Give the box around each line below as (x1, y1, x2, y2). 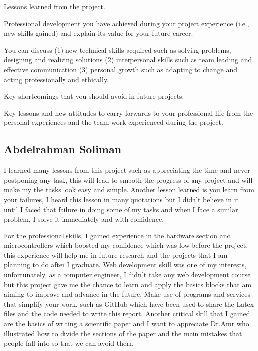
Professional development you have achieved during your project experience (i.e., (4, 18, 249, 28)
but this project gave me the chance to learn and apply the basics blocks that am (4, 279, 252, 289)
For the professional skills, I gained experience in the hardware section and (4, 230, 231, 240)
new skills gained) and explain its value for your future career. (4, 28, 193, 38)
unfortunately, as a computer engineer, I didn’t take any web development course (4, 269, 251, 280)
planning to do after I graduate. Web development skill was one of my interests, (4, 259, 247, 270)
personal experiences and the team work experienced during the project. (4, 117, 223, 127)
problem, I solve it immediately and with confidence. (4, 214, 164, 224)
